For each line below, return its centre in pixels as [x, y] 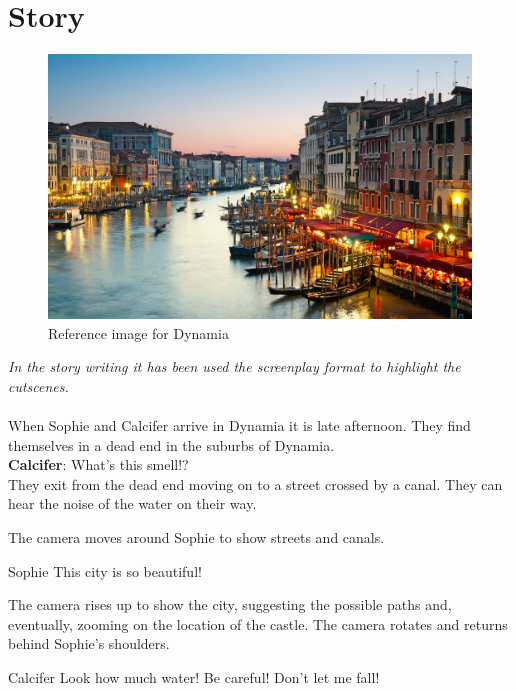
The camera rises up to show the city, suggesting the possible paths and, [230, 604]
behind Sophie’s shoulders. [89, 643]
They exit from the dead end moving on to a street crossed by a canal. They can [255, 483]
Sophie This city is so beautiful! [105, 570]
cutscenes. [38, 385]
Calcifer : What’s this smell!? [98, 464]
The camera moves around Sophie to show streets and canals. [196, 537]
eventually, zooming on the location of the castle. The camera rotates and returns [258, 623]
